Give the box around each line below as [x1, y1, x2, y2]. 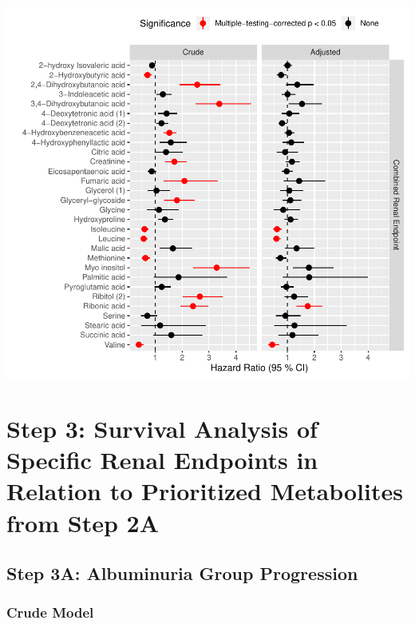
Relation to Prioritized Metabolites [6, 475, 403, 507]
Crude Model [6, 602, 94, 622]
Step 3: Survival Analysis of [6, 412, 318, 444]
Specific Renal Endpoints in [6, 443, 318, 476]
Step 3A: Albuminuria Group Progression [6, 561, 358, 586]
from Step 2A [6, 506, 159, 539]
